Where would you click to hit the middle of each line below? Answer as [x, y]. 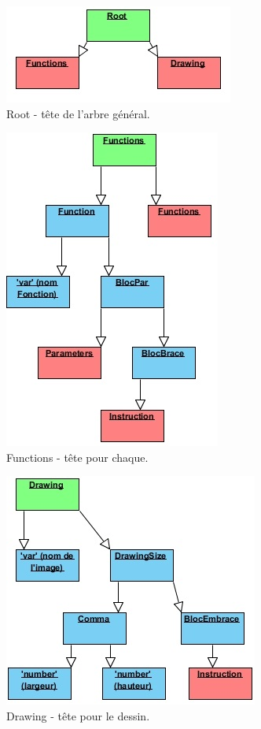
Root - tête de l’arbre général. [78, 113]
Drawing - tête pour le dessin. [78, 715]
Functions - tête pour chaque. [77, 457]
